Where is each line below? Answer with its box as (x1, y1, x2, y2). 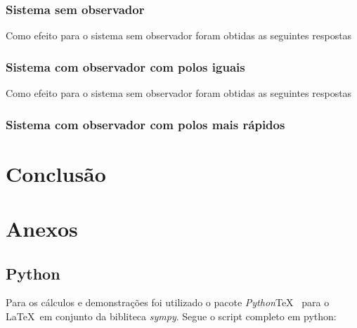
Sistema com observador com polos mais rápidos (6, 115, 285, 133)
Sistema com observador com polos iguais (6, 58, 245, 75)
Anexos (6, 214, 78, 243)
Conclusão (6, 159, 106, 188)
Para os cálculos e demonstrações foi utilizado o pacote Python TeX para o (6, 295, 330, 310)
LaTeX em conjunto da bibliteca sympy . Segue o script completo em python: (6, 309, 337, 324)
